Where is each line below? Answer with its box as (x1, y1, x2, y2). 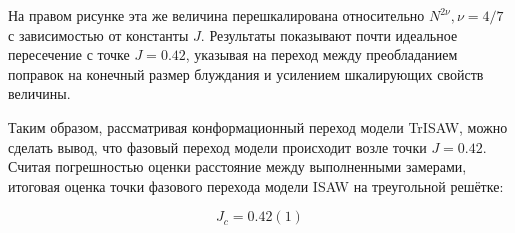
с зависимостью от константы (8, 24, 189, 45)
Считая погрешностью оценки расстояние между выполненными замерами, (8, 156, 467, 177)
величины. (8, 83, 71, 104)
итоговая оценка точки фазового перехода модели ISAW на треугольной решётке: (8, 175, 504, 196)
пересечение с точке (8, 44, 130, 65)
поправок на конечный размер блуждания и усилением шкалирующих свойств (8, 63, 484, 84)
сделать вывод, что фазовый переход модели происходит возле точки (8, 136, 427, 157)
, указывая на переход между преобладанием (185, 44, 458, 65)
